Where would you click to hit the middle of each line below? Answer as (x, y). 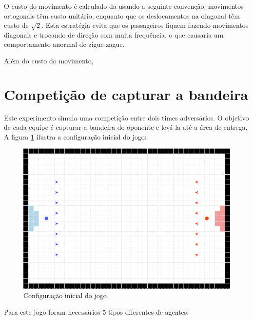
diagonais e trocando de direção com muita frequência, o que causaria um (114, 34)
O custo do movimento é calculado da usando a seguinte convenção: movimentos (124, 6)
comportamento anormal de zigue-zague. (64, 44)
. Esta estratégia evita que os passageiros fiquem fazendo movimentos (145, 25)
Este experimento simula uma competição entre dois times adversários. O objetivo (126, 117)
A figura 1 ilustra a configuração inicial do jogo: (75, 136)
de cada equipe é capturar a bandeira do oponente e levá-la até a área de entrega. (126, 127)
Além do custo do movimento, (49, 60)
